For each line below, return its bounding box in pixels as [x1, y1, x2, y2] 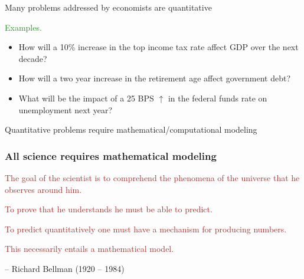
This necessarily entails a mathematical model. [5, 242, 174, 255]
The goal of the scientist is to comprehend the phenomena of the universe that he [5, 171, 300, 183]
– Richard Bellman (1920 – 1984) [5, 262, 125, 274]
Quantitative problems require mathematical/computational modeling [5, 123, 257, 136]
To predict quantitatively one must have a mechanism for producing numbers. [5, 222, 287, 235]
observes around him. [5, 183, 82, 195]
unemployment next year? [18, 103, 113, 116]
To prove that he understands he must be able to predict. [5, 203, 213, 215]
